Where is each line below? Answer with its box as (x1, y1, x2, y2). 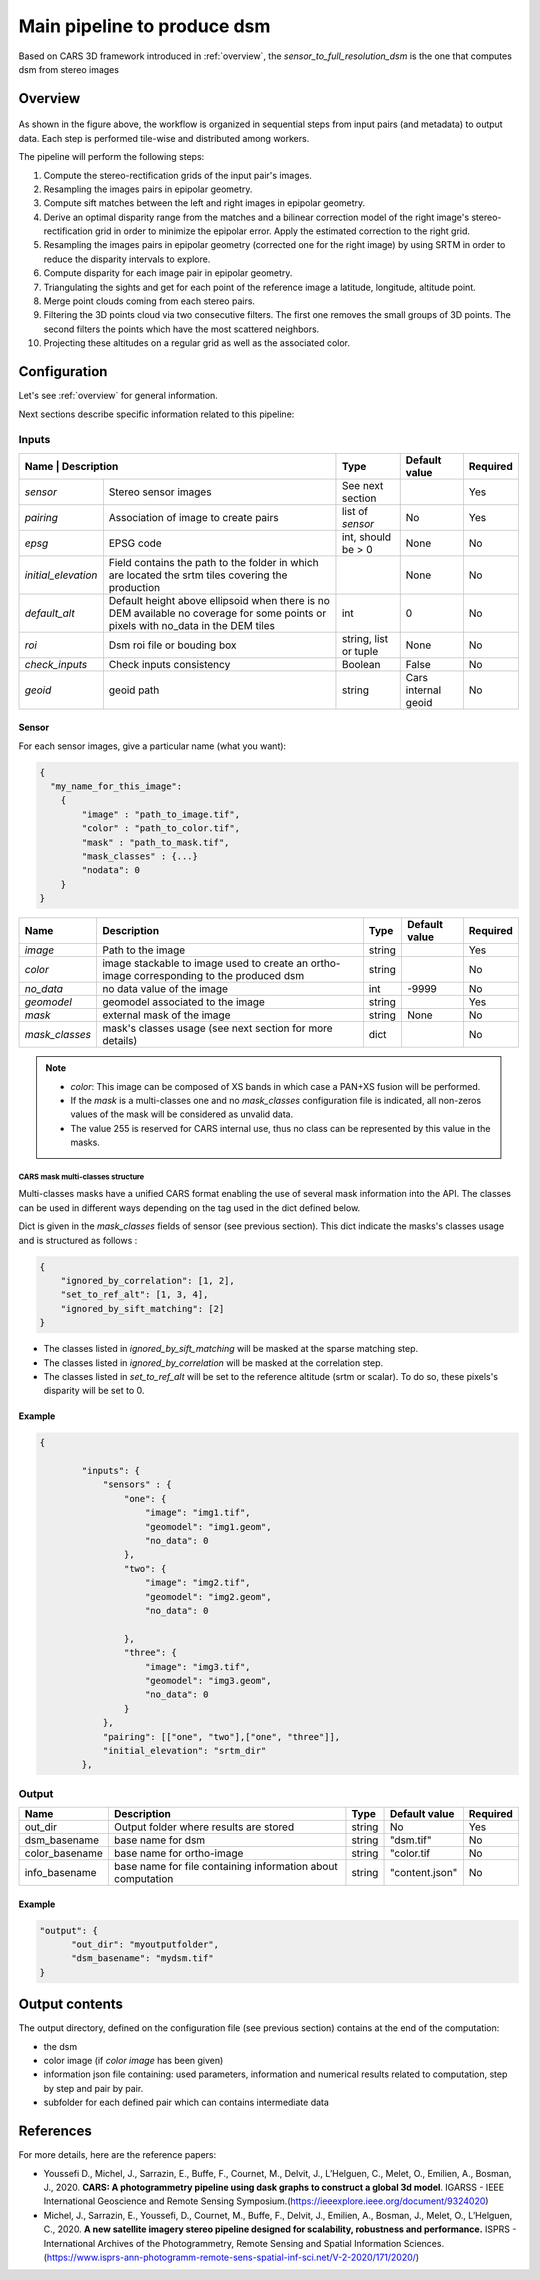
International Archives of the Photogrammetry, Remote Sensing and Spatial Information (43, 2237, 402, 2249)
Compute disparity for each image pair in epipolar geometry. (43, 267, 293, 279)
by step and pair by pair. (43, 2082, 144, 2094)
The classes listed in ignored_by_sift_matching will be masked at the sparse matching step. (43, 1343, 419, 1355)
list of (341, 504, 369, 518)
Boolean (341, 657, 381, 671)
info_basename (24, 1866, 97, 1880)
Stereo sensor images (108, 485, 212, 499)
